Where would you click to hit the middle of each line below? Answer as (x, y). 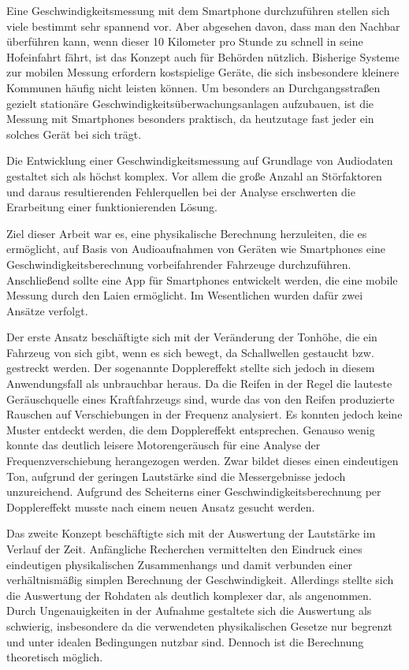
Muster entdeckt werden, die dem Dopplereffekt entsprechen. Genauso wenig (191, 429)
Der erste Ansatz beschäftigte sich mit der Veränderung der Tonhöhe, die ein (192, 337)
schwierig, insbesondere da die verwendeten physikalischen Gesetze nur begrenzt (199, 625)
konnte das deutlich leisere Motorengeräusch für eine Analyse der (164, 445)
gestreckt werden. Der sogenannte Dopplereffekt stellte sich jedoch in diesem (191, 368)
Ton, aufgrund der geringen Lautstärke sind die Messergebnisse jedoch (176, 476)
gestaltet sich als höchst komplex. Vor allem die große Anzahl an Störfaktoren (194, 175)
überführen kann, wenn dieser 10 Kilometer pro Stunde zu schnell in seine (185, 41)
